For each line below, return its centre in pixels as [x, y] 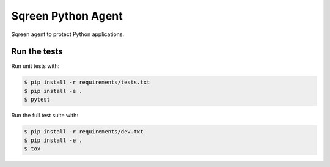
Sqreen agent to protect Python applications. [68, 34]
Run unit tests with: [35, 66]
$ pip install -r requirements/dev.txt [84, 132]
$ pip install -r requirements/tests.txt [87, 82]
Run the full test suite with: [45, 116]
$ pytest [37, 100]
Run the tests [37, 52]
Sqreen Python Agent [67, 16]
